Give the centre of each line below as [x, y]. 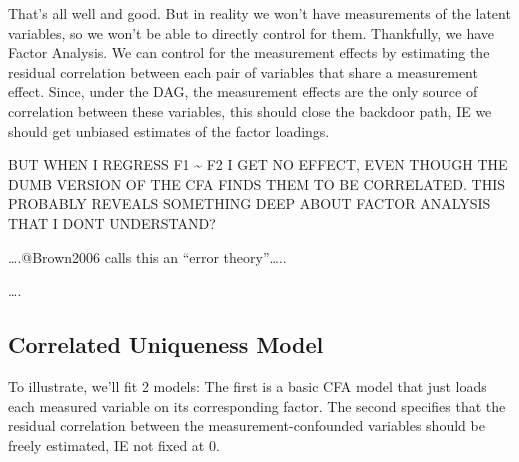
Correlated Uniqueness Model [166, 344]
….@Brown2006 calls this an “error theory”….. [147, 256]
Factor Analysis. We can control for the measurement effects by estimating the [249, 52]
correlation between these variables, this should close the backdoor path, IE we [250, 110]
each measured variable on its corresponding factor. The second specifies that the [257, 405]
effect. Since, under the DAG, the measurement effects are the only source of [243, 91]
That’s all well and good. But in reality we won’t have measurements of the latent [259, 13]
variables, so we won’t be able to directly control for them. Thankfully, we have [251, 32]
